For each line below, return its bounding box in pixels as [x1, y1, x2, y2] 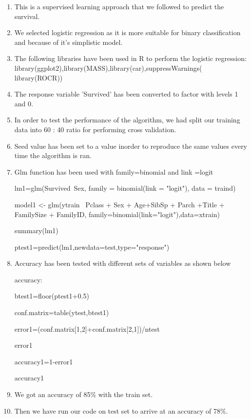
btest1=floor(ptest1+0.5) [14, 291, 89, 301]
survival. [14, 11, 40, 21]
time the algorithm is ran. [14, 150, 92, 160]
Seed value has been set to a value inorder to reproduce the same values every [14, 140, 248, 151]
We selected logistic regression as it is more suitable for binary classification [14, 27, 241, 38]
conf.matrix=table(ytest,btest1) [14, 307, 109, 318]
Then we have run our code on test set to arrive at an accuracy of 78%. [14, 405, 228, 416]
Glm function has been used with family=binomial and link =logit [14, 166, 213, 177]
